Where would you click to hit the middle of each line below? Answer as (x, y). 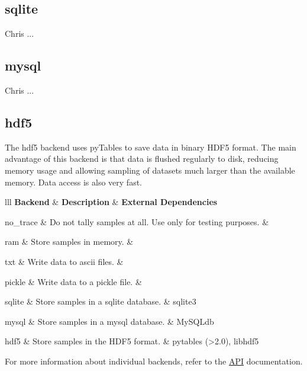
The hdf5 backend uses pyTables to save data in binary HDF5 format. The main (151, 147)
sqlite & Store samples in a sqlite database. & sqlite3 (101, 301)
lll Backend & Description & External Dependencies (111, 202)
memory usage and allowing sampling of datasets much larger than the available (150, 170)
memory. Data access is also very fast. (73, 182)
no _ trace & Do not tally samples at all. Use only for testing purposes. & (137, 221)
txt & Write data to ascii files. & (64, 261)
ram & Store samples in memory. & (69, 242)
